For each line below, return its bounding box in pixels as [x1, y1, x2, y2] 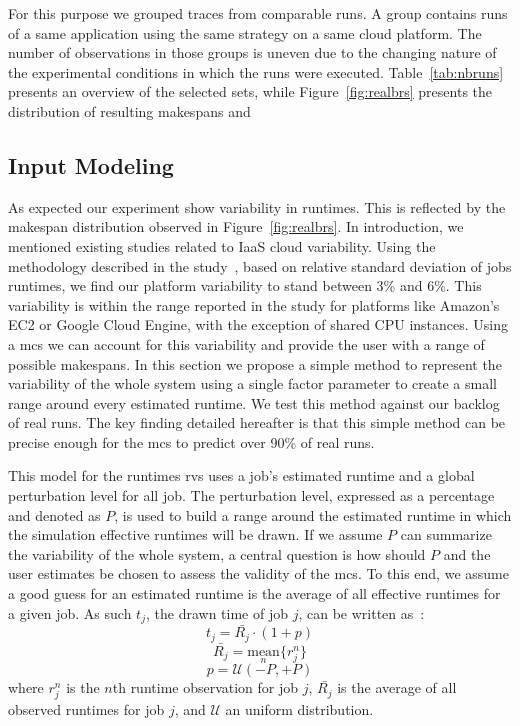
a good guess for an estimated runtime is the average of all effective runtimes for [8, 583, 501, 604]
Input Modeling [8, 149, 174, 180]
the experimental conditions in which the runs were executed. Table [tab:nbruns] [8, 61, 504, 82]
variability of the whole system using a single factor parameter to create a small [8, 373, 497, 394]
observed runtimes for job [8, 699, 165, 720]
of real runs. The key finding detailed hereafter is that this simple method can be [8, 412, 506, 433]
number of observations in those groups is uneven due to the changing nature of [8, 42, 497, 63]
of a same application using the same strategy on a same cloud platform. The [8, 22, 482, 43]
